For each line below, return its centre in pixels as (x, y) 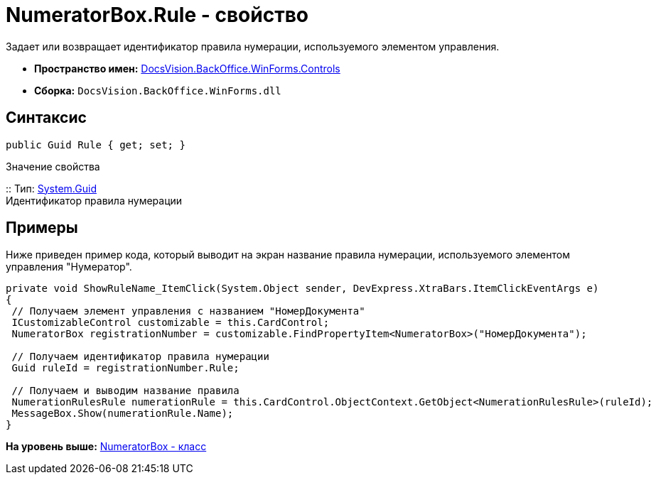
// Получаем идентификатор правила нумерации (140, 357)
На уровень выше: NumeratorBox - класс (106, 447)
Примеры (42, 228)
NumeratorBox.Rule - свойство (157, 15)
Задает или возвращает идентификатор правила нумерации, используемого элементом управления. (253, 46)
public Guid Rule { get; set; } (96, 144)
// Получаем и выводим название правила (125, 391)
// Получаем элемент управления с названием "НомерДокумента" (188, 311)
